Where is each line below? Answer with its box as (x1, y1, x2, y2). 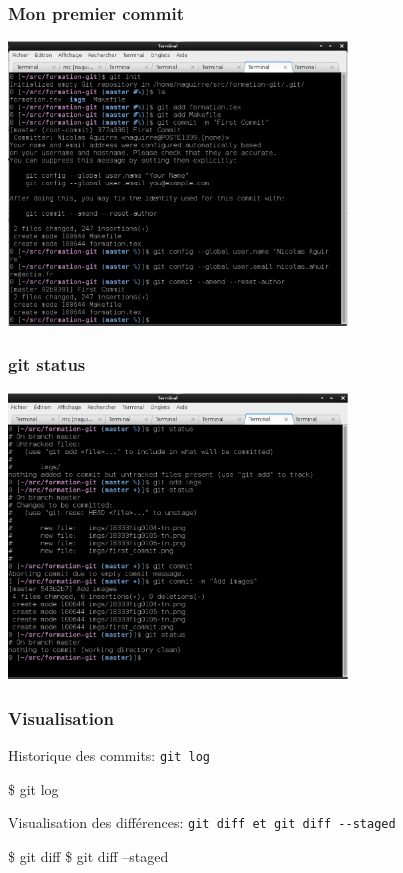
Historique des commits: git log (8, 745, 211, 766)
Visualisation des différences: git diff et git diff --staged (8, 812, 396, 833)
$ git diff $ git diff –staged (8, 846, 169, 867)
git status (8, 352, 86, 377)
